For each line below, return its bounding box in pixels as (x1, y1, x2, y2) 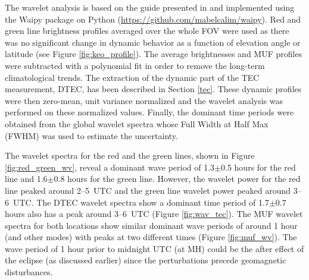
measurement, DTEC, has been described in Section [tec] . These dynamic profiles (5, 83, 302, 95)
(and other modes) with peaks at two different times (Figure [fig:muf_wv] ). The (5, 231, 297, 243)
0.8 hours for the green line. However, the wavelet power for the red (54, 172, 301, 185)
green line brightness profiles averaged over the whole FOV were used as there (5, 24, 289, 37)
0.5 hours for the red (221, 161, 296, 173)
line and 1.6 (5, 172, 48, 185)
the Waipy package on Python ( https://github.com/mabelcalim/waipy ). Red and (5, 12, 301, 25)
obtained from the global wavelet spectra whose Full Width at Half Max (5, 117, 269, 130)
